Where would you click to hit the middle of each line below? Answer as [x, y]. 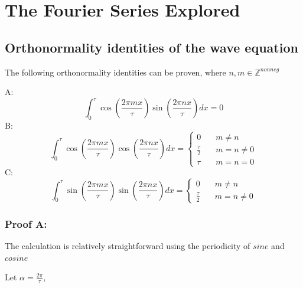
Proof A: [26, 223]
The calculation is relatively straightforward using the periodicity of [128, 245]
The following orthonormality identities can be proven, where [115, 72]
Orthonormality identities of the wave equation [151, 47]
